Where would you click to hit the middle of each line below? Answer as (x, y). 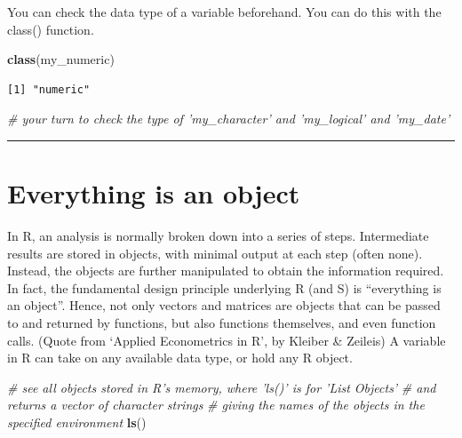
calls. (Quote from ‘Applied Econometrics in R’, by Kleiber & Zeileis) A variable (227, 340)
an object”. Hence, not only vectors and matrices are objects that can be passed (224, 305)
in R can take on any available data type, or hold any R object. (180, 358)
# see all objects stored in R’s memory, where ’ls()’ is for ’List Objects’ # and (222, 387)
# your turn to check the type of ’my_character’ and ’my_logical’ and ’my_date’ (229, 119)
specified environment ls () (77, 422)
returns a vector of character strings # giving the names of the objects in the (216, 405)
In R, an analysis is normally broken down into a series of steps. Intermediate (218, 236)
